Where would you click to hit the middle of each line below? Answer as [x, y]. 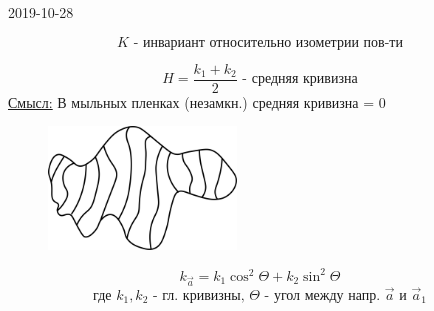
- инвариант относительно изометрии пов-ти [268, 42]
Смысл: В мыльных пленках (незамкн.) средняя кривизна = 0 [197, 101]
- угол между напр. [322, 295]
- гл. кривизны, [199, 295]
